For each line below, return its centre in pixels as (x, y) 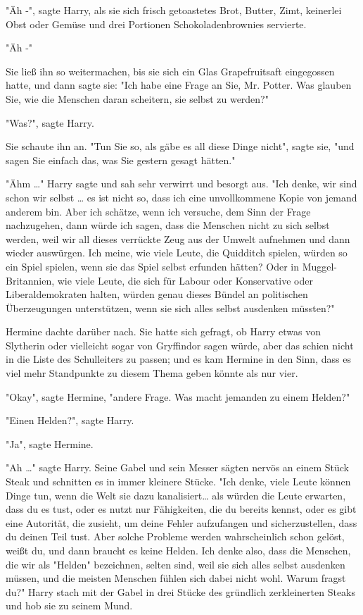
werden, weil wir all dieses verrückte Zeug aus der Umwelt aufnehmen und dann (178, 238)
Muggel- (320, 266)
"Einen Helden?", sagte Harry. (70, 420)
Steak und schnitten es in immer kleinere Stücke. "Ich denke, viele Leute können (178, 482)
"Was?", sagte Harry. (50, 122)
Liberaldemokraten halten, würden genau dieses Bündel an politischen (157, 294)
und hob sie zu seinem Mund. (69, 605)
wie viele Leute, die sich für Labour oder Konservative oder (185, 280)
